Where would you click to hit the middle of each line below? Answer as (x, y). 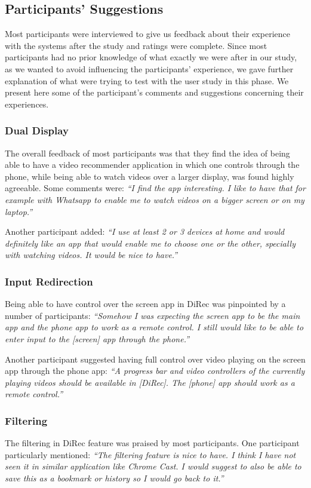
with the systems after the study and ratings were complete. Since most (136, 45)
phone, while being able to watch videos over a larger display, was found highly (150, 176)
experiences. (27, 104)
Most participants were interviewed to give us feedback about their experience (147, 34)
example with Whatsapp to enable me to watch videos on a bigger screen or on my (155, 199)
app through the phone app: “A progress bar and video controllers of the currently (155, 371)
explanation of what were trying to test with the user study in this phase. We (147, 80)
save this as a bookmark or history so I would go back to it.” (114, 478)
